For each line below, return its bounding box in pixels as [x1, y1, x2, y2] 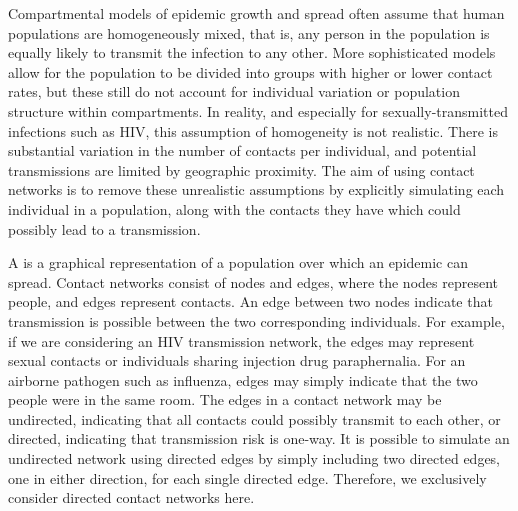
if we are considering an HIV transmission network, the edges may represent [8, 330, 475, 351]
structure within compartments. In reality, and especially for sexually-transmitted [8, 100, 508, 121]
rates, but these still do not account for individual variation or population [8, 81, 460, 102]
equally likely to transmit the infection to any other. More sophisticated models [8, 42, 496, 63]
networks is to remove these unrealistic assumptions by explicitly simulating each [8, 179, 505, 200]
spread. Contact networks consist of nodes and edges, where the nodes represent [8, 271, 498, 292]
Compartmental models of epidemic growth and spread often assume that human [8, 3, 505, 23]
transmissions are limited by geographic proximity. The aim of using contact [8, 159, 475, 180]
